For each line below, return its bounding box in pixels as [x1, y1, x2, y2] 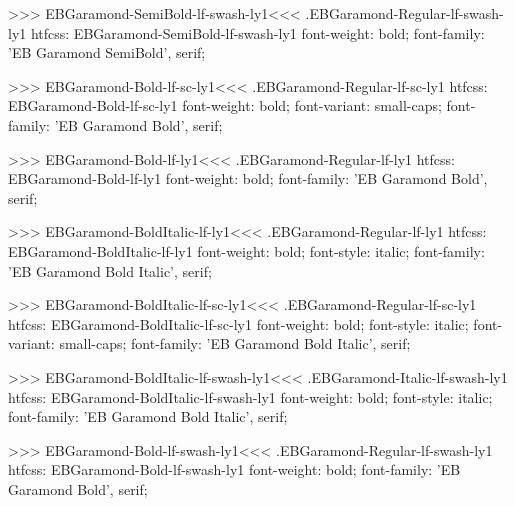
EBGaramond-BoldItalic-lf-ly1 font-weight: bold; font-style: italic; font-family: [8, 240, 485, 261]
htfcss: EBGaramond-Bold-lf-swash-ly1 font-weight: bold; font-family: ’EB [8, 459, 461, 480]
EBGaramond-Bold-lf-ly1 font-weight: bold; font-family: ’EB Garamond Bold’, [8, 168, 488, 189]
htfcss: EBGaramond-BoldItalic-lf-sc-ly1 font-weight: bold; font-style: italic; [8, 313, 469, 334]
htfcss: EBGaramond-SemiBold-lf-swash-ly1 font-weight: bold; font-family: [30, 22, 485, 43]
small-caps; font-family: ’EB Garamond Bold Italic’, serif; [59, 333, 411, 354]
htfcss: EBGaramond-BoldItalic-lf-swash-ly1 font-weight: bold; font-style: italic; [8, 386, 493, 407]
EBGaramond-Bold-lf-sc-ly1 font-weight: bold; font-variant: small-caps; [8, 95, 442, 116]
